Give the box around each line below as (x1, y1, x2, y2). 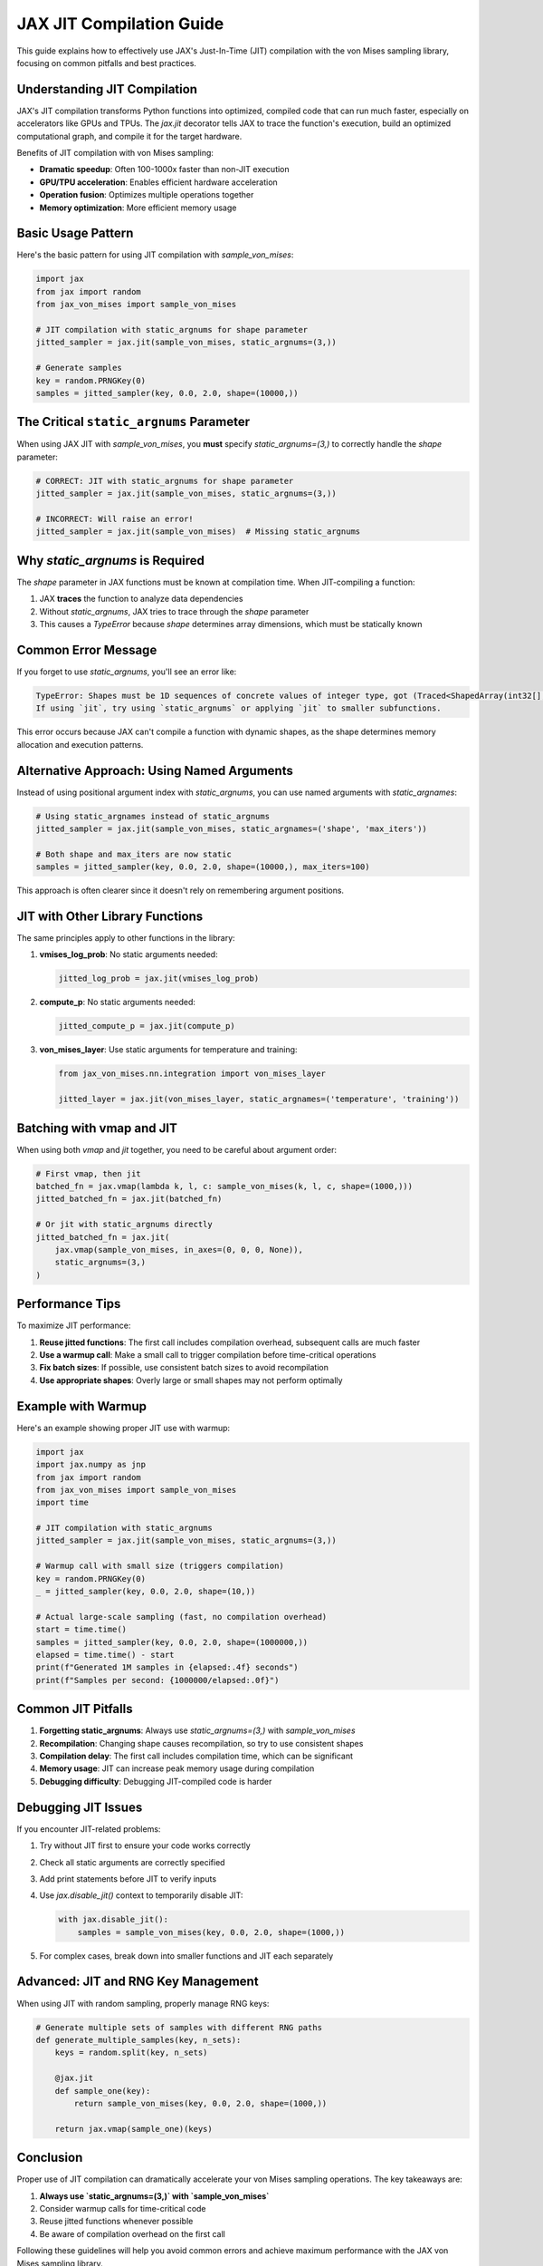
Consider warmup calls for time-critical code (39, 2203, 207, 2213)
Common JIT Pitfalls (16, 1701, 133, 1717)
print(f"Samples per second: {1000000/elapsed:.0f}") (35, 1675, 280, 1685)
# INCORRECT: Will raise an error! (35, 514, 194, 525)
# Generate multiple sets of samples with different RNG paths (35, 2022, 323, 2032)
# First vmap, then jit (35, 1168, 142, 1178)
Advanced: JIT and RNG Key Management (16, 1974, 259, 1990)
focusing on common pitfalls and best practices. (16, 57, 196, 68)
